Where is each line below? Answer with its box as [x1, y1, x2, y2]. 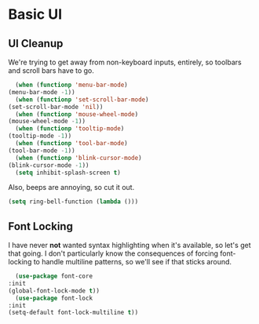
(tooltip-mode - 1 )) [8, 132, 72, 140]
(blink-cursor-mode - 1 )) [8, 161, 89, 169]
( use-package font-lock [15, 294, 93, 302]
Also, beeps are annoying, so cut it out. [8, 183, 135, 192]
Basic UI [8, 5, 63, 24]
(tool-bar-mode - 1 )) [8, 147, 76, 155]
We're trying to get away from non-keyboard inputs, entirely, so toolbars [8, 57, 242, 67]
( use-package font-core [15, 272, 93, 280]
